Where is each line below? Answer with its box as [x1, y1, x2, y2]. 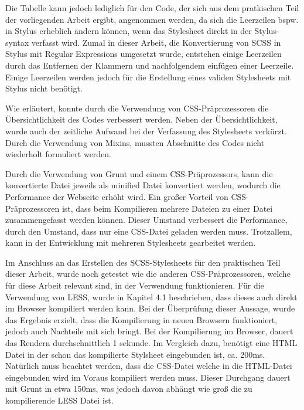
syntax [5, 36, 29, 48]
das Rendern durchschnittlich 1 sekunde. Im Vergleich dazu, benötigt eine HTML [5, 337, 298, 349]
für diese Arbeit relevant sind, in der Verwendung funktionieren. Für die [5, 279, 264, 292]
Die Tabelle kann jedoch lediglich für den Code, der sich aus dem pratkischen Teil [5, 2, 299, 13]
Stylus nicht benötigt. [5, 82, 83, 94]
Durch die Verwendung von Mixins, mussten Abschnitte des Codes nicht [5, 136, 265, 148]
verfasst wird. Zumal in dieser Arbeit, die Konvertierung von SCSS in [31, 36, 281, 48]
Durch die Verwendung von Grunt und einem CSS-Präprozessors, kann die [5, 167, 273, 179]
